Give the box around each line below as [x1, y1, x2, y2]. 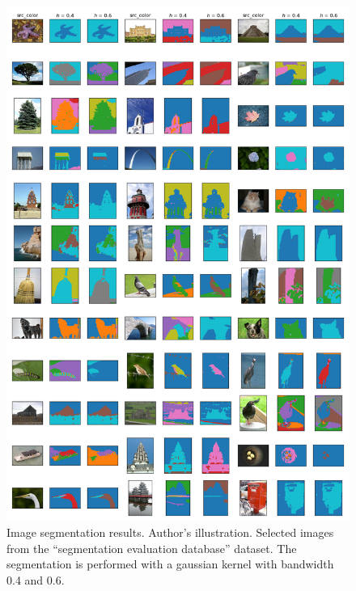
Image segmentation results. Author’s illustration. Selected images [6, 524, 334, 541]
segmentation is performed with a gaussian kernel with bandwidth [6, 555, 334, 572]
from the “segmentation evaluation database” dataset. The [6, 539, 297, 556]
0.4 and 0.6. [6, 571, 65, 588]
